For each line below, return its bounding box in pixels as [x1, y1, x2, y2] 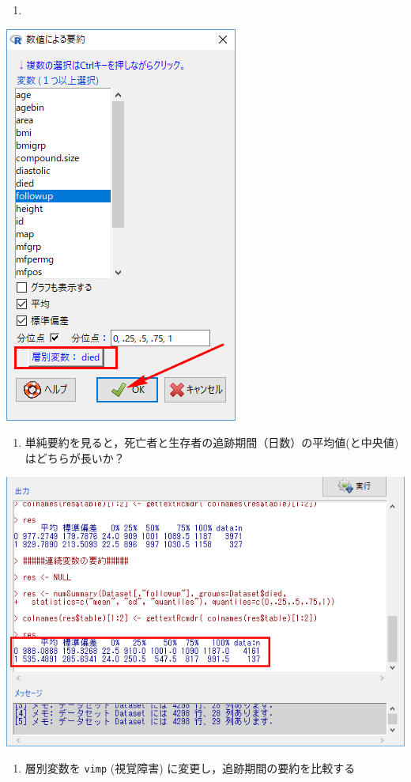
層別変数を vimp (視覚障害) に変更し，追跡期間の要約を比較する [25, 760, 356, 776]
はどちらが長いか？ [25, 449, 125, 466]
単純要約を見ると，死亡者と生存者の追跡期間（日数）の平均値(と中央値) [25, 434, 399, 451]
